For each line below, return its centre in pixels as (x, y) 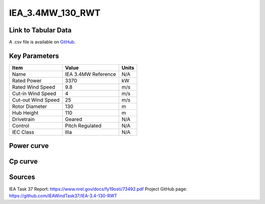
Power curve (29, 146)
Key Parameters (34, 56)
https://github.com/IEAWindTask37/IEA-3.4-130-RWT (63, 196)
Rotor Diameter (29, 106)
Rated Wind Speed (34, 87)
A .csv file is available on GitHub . (42, 42)
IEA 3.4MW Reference (91, 74)
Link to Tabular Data (40, 30)
